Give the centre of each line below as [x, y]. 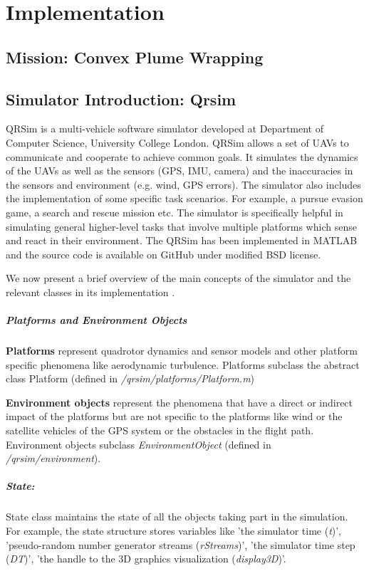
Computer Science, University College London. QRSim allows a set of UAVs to [177, 142]
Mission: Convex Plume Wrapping [135, 57]
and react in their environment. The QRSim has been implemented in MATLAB [182, 240]
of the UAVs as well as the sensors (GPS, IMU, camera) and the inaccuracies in [180, 171]
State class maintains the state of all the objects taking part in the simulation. [177, 517]
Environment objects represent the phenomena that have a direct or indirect [180, 402]
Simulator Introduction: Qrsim [121, 99]
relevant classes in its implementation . [90, 292]
